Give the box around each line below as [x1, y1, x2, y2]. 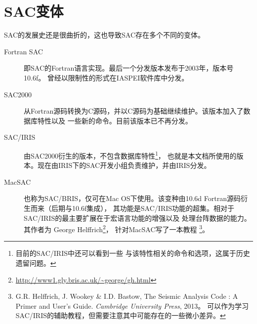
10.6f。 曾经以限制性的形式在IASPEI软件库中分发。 [24, 72, 189, 82]
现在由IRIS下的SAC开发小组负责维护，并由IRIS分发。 [37, 160, 211, 170]
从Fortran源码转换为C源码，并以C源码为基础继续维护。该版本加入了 [24, 106, 244, 116]
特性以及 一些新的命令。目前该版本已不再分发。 [37, 115, 192, 125]
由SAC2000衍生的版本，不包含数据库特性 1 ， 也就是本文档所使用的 [24, 149, 237, 161]
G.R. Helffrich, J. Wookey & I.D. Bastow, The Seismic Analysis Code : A [15, 291, 238, 301]
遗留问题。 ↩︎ [15, 257, 56, 268]
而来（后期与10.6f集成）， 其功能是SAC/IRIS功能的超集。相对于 [30, 202, 235, 213]
